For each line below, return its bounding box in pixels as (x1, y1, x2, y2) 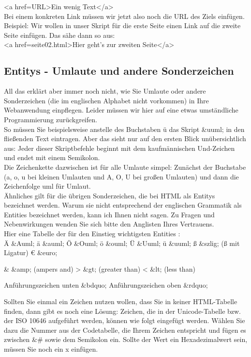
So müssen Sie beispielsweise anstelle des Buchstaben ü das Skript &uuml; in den (4, 124, 245, 134)
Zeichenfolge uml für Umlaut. (4, 181, 91, 191)
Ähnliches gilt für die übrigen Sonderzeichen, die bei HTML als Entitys (4, 190, 215, 200)
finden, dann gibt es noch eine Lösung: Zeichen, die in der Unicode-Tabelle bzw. (4, 306, 241, 316)
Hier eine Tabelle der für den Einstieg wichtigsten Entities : (4, 228, 180, 239)
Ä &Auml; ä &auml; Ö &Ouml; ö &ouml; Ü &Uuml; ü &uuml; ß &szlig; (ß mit (4, 238, 240, 248)
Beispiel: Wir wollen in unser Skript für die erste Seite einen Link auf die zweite (4, 20, 241, 31)
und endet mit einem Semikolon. (4, 152, 100, 162)
